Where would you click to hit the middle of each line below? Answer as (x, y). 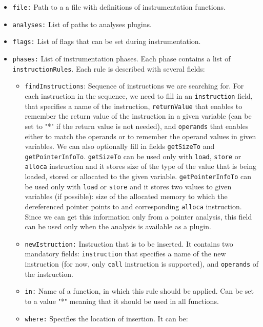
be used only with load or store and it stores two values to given (128, 186)
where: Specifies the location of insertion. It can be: (106, 318)
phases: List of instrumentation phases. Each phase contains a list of (122, 58)
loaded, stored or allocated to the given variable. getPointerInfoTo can (138, 176)
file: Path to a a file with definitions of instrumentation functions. (119, 7)
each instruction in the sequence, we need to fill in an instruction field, (139, 95)
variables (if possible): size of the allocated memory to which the (126, 196)
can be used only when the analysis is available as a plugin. (118, 226)
